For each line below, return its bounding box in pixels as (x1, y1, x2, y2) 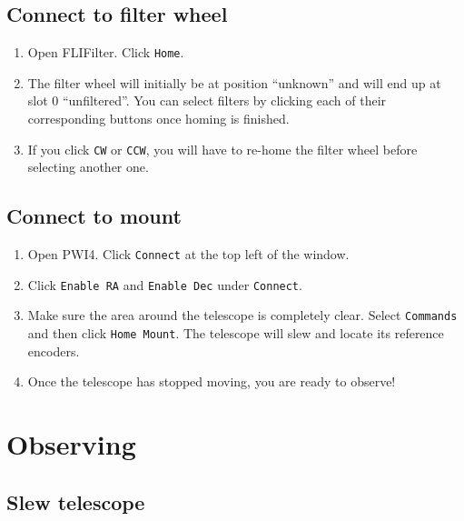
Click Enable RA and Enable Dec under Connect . (27, 275, 302, 294)
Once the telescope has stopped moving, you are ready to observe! (27, 372, 396, 391)
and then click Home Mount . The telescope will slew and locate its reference (27, 324, 444, 343)
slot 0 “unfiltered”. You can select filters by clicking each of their (27, 91, 387, 110)
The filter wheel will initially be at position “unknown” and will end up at (27, 73, 441, 92)
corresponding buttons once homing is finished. (27, 109, 290, 128)
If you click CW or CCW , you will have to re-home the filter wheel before (27, 139, 418, 158)
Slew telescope (6, 487, 145, 516)
